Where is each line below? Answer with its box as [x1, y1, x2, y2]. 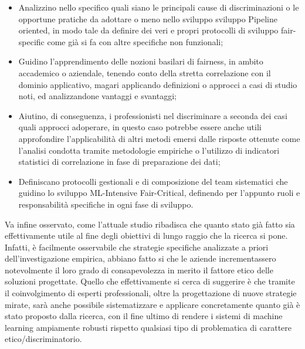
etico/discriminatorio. [5, 333, 82, 345]
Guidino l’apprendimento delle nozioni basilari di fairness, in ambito [18, 55, 263, 67]
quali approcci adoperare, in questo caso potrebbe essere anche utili [18, 121, 262, 133]
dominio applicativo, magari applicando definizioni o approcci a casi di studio [18, 78, 297, 90]
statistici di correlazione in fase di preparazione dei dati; [18, 155, 221, 168]
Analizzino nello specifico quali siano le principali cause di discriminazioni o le [18, 1, 299, 13]
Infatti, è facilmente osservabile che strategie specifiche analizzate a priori [5, 240, 269, 253]
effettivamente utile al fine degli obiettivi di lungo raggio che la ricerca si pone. [5, 229, 288, 242]
